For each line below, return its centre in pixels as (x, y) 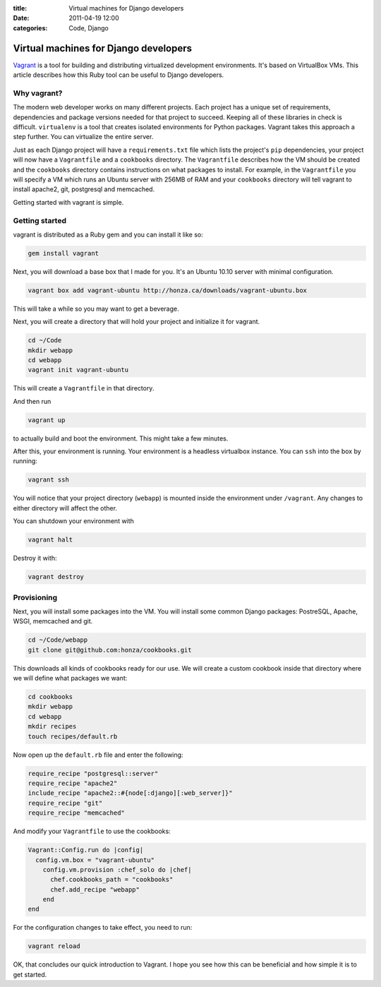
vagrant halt (50, 540)
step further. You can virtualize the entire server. (83, 137)
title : (20, 8)
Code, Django (89, 28)
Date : (21, 18)
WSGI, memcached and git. (53, 621)
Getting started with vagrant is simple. (68, 202)
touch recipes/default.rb (73, 736)
